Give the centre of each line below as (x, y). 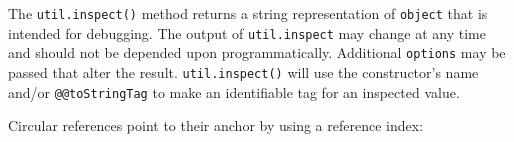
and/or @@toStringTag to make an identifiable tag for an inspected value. (234, 91)
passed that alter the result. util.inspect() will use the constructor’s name (243, 71)
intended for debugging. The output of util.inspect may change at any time (247, 32)
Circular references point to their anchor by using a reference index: (216, 125)
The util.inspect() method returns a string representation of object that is (248, 13)
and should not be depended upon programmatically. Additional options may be (257, 52)
